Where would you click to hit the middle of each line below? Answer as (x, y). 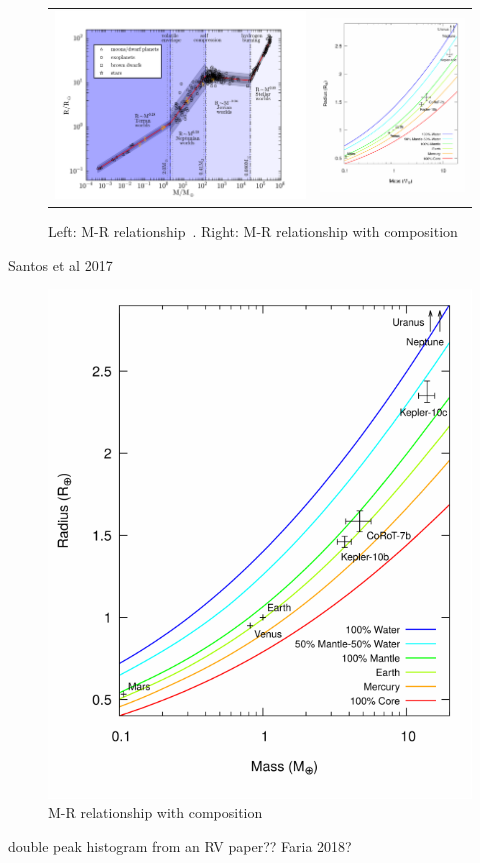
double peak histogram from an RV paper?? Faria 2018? (180, 845)
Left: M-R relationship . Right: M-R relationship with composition (253, 231)
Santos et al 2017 (60, 264)
